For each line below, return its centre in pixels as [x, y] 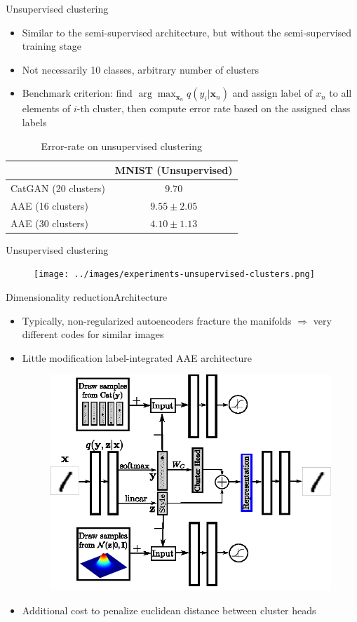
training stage [52, 46]
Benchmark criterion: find [77, 93]
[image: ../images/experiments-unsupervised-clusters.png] [174, 275]
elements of [46, 108]
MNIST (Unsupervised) [174, 170]
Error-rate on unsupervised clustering [121, 146]
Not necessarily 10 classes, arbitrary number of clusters [140, 69]
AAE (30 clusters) [49, 223]
